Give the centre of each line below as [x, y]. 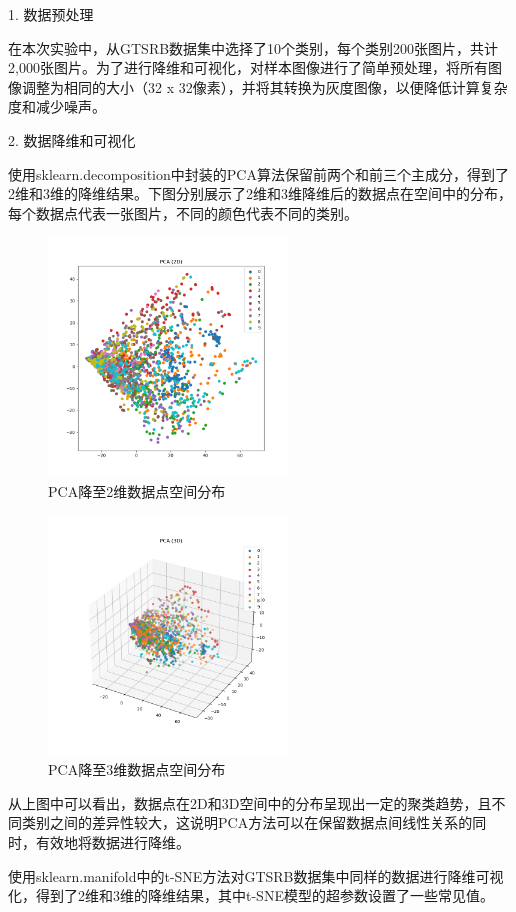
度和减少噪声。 [57, 106]
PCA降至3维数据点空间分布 [137, 769]
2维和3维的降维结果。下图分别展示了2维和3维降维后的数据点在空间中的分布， [260, 193]
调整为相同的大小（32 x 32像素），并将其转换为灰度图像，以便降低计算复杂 [264, 86]
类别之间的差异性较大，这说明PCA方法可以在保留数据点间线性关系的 [247, 822]
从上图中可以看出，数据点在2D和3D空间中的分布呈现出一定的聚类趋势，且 [250, 802]
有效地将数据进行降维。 [112, 841]
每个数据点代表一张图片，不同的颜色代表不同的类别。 [183, 212]
